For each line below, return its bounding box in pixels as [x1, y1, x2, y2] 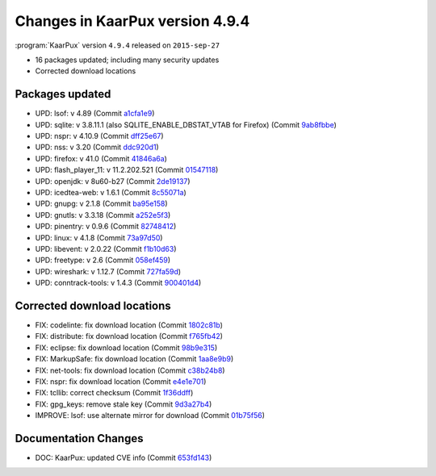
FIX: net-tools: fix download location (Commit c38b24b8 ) [35, 365, 225, 375]
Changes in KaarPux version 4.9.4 [15, 12, 250, 30]
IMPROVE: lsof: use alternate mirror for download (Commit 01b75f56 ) [35, 411, 266, 420]
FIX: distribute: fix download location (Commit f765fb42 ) [35, 332, 224, 341]
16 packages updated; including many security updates [35, 55, 220, 65]
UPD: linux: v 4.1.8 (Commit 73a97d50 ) [35, 232, 163, 242]
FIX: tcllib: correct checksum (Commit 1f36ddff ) [35, 388, 194, 398]
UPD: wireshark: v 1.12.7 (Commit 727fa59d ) [35, 266, 182, 276]
